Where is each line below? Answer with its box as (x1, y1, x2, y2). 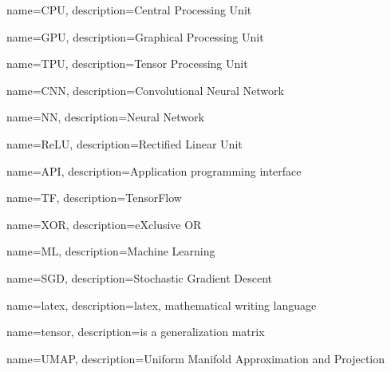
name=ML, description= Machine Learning (6, 243, 215, 259)
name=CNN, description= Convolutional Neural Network (6, 81, 284, 98)
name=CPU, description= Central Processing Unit (6, 2, 252, 18)
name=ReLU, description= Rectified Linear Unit (6, 135, 243, 152)
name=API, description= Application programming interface (6, 162, 302, 179)
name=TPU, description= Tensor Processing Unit (6, 55, 248, 72)
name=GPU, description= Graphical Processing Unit (6, 28, 264, 45)
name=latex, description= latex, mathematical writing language (6, 296, 317, 313)
